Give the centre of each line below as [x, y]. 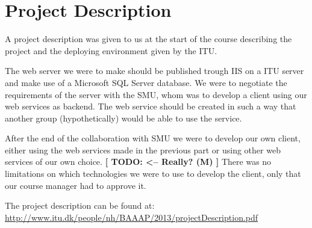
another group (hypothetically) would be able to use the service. [123, 118]
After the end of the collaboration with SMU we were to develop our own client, [153, 138]
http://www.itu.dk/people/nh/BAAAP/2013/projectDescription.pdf [132, 217]
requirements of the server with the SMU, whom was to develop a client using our [156, 94]
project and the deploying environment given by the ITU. [111, 50]
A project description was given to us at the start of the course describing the [148, 39]
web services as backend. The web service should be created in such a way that [151, 106]
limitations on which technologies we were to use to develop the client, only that [153, 174]
